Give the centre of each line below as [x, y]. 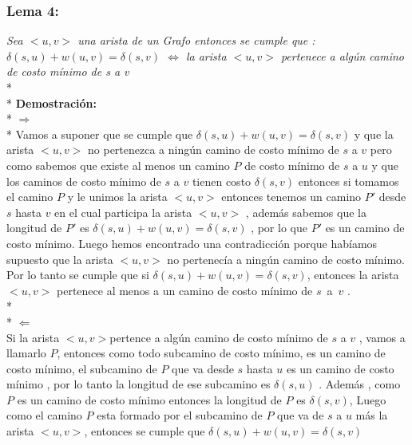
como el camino [44, 415]
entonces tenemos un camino [291, 197]
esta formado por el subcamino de [180, 415]
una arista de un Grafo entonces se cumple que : [196, 40]
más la [372, 415]
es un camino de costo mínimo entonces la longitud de [149, 399]
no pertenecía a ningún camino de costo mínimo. [286, 259]
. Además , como [360, 384]
